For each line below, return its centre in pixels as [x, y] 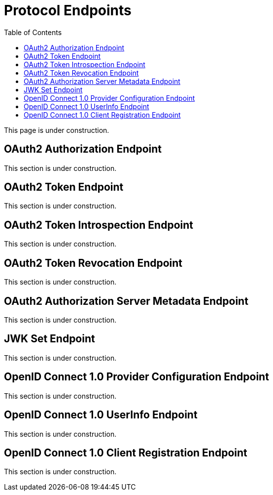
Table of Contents [33, 32]
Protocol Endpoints [68, 10]
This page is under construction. [57, 130]
